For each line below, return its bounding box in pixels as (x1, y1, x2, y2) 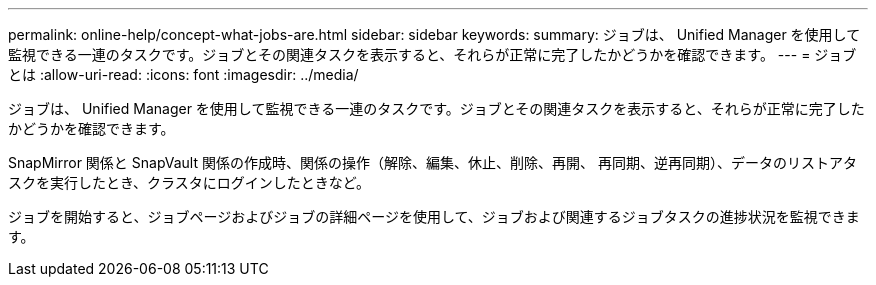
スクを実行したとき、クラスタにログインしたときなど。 (8, 174, 371, 191)
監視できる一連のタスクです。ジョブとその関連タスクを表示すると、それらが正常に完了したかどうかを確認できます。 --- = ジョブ (8, 46, 857, 63)
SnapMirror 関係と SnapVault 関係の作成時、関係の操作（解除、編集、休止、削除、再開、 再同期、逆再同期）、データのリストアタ (8, 154, 857, 171)
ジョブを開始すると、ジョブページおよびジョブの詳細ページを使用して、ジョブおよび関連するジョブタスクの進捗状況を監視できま (8, 208, 860, 225)
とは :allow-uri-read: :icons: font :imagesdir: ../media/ (8, 66, 359, 83)
